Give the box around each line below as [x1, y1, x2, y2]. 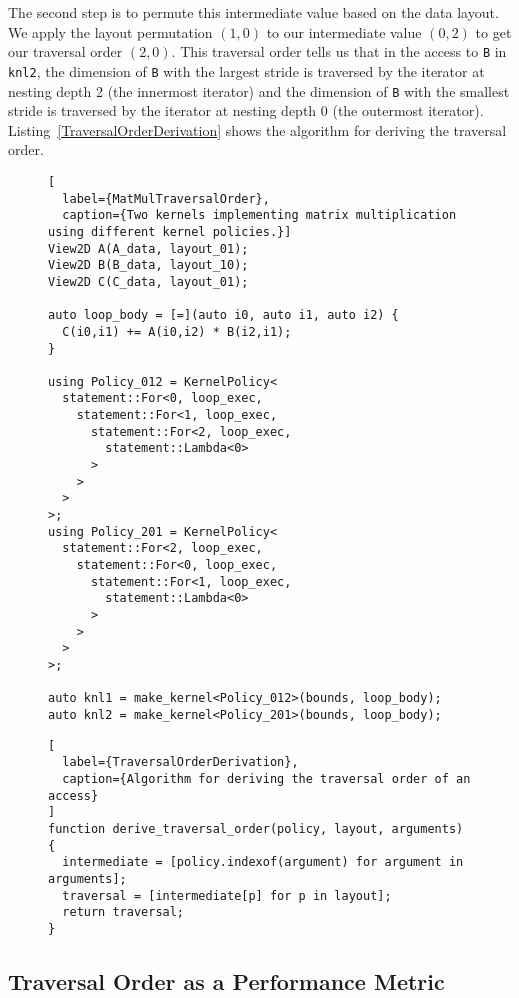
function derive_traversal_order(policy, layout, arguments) [48, 821, 464, 836]
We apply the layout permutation [8, 21, 213, 42]
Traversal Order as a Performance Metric [8, 965, 445, 996]
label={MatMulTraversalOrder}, [62, 191, 270, 206]
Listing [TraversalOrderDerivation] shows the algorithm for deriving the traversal [8, 119, 507, 140]
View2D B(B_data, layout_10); [48, 258, 249, 273]
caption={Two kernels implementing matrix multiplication [62, 208, 457, 223]
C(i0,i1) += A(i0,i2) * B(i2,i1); [62, 324, 292, 339]
